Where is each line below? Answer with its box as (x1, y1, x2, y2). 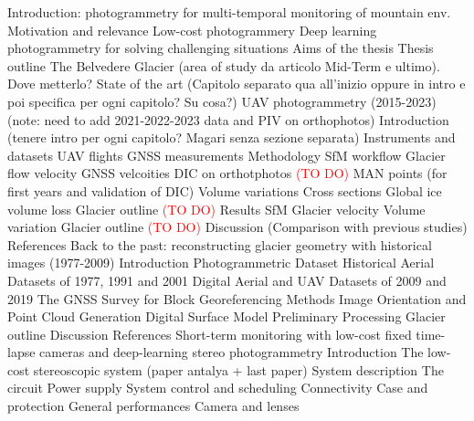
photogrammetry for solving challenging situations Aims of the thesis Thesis (7, 38, 434, 58)
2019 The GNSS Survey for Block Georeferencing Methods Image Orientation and (7, 289, 467, 308)
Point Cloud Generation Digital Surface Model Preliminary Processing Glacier (7, 307, 446, 326)
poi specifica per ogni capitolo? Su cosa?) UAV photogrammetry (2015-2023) (7, 91, 437, 111)
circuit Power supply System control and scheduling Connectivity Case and (7, 378, 428, 397)
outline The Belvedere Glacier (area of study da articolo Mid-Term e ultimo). (7, 56, 440, 75)
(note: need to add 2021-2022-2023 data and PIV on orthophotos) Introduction (7, 110, 449, 129)
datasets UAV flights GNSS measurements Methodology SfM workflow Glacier (7, 145, 446, 164)
